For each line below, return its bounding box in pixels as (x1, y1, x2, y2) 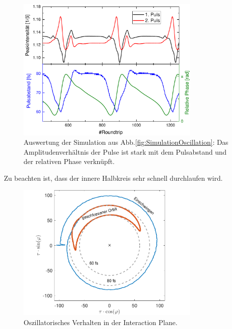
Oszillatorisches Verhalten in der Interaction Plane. (24, 317, 177, 327)
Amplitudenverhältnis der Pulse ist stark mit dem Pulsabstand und (24, 146, 227, 157)
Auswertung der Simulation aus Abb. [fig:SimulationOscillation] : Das (24, 137, 229, 147)
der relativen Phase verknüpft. (24, 156, 115, 166)
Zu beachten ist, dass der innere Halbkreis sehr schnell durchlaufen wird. (4, 173, 223, 183)
